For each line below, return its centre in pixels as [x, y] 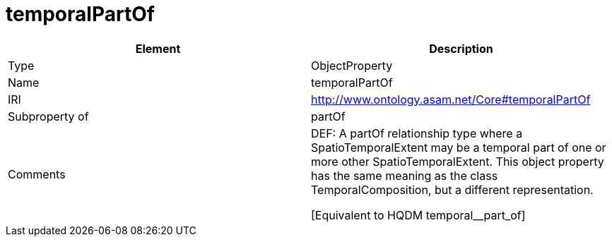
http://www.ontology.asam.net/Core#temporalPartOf [451, 99]
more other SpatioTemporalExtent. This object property [458, 161]
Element [158, 48]
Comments [37, 174]
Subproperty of [48, 116]
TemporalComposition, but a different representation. [452, 189]
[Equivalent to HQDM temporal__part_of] [418, 215]
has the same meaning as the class [405, 175]
